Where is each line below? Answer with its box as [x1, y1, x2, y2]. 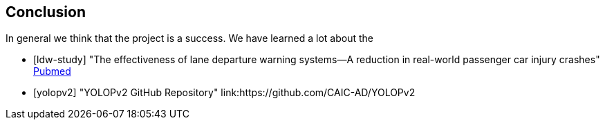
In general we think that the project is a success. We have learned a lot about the [6, 32, 373, 45]
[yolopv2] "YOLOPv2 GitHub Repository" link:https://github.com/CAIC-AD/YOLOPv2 [33, 87, 416, 99]
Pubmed [33, 65, 71, 78]
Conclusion [6, 3, 86, 21]
